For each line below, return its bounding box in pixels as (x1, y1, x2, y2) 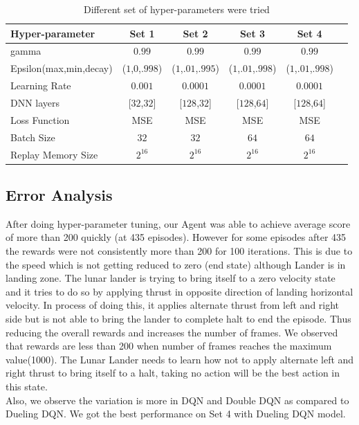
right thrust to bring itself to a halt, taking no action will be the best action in (6, 365, 340, 380)
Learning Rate (10, 78, 71, 93)
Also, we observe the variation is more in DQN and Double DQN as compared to (6, 392, 349, 407)
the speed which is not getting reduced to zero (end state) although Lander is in (6, 257, 346, 271)
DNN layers (10, 95, 60, 109)
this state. (6, 379, 48, 393)
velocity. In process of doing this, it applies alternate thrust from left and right (6, 298, 340, 312)
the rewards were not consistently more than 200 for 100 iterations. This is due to (6, 243, 353, 257)
